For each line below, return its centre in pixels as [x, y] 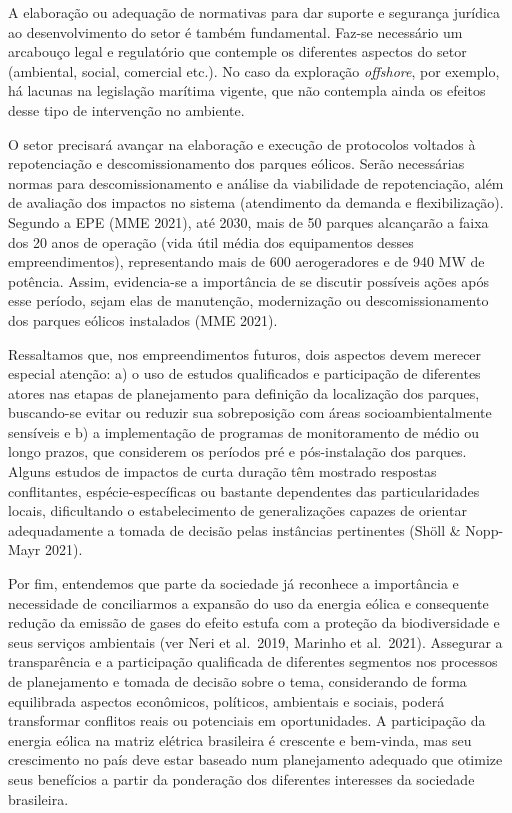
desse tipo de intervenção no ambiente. [126, 109]
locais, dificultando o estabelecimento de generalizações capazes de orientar [237, 510]
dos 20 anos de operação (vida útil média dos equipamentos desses [211, 241]
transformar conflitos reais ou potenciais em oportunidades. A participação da [247, 720]
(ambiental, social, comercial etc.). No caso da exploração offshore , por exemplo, [254, 70]
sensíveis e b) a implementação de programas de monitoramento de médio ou [243, 431]
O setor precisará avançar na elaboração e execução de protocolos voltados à [242, 143]
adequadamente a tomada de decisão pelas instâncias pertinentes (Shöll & [234, 529]
